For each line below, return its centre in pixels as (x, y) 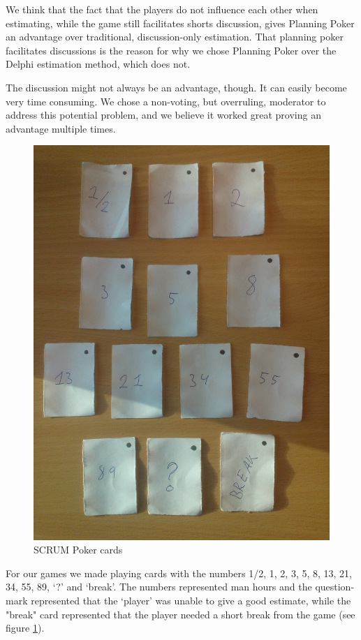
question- (335, 587)
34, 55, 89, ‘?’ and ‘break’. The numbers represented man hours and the (159, 587)
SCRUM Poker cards (78, 550)
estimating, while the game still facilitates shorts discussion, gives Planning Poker (180, 23)
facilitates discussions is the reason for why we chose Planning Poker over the (171, 50)
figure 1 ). (25, 628)
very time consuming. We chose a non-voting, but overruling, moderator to (166, 101)
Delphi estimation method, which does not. (98, 64)
